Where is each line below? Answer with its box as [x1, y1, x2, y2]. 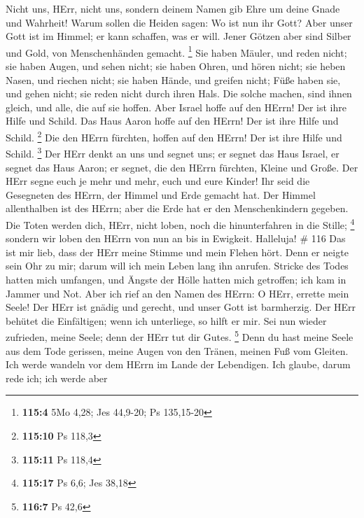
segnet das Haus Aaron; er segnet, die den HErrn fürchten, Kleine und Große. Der [6, 160, 358, 174]
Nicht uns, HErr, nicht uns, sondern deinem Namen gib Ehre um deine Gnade [6, 1, 340, 15]
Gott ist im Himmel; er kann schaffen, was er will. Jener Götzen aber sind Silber [6, 29, 351, 43]
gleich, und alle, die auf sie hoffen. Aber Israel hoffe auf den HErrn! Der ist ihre [6, 99, 346, 114]
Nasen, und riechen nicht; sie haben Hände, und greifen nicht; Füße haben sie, [6, 72, 341, 87]
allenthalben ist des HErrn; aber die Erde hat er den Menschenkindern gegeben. [6, 201, 349, 216]
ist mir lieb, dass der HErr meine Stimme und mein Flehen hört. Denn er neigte [6, 244, 349, 259]
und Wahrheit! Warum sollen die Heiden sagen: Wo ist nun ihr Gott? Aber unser [6, 15, 353, 29]
